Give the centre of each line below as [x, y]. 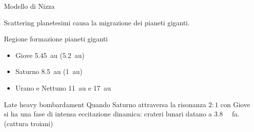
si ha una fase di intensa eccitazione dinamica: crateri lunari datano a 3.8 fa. [122, 114]
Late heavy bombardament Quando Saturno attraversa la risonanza [105, 104]
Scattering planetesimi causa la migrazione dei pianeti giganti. [97, 22]
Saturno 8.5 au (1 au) [49, 71]
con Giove [235, 104]
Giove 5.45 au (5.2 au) [50, 55]
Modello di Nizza [29, 6]
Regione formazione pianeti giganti [56, 39]
